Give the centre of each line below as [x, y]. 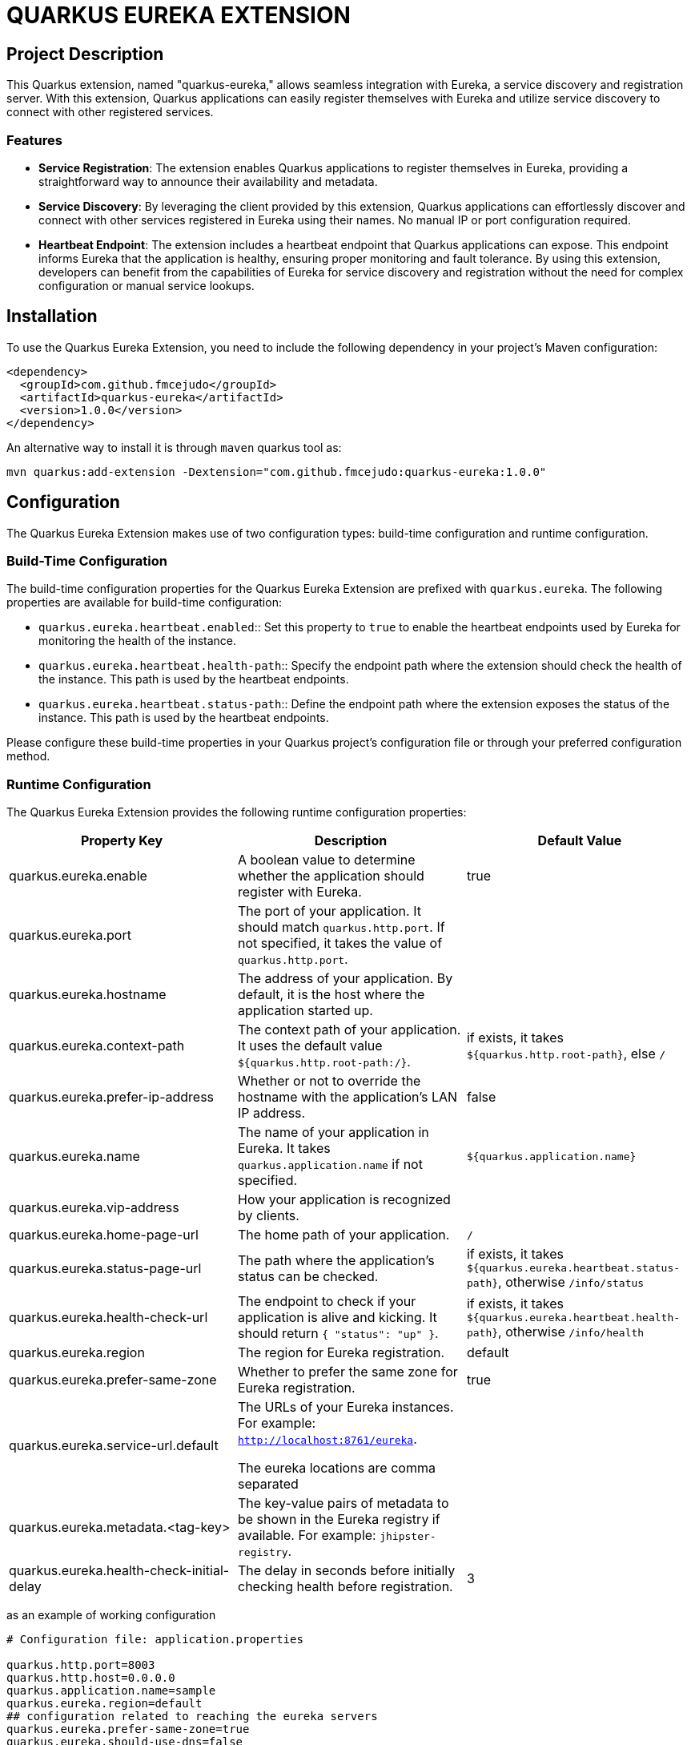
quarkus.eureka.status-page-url [105, 1268]
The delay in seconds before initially [346, 1571]
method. [28, 756]
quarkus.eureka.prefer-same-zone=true [128, 1729]
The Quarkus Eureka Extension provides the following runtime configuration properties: [237, 812]
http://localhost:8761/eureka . [327, 1439]
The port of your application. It [329, 911]
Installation [52, 316]
